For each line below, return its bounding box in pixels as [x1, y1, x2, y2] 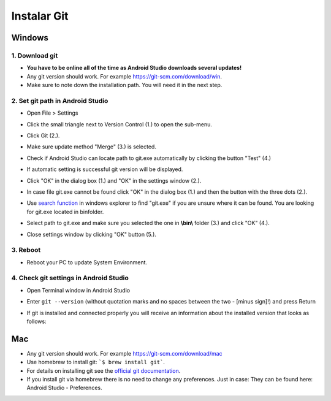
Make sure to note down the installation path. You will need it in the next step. [26, 82, 223, 89]
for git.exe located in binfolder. [26, 208, 104, 215]
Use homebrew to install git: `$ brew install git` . [26, 359, 165, 366]
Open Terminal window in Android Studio [26, 286, 131, 294]
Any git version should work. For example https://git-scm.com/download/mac [26, 349, 223, 357]
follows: [26, 318, 47, 325]
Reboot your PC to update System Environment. [26, 258, 147, 266]
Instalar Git [11, 9, 69, 23]
